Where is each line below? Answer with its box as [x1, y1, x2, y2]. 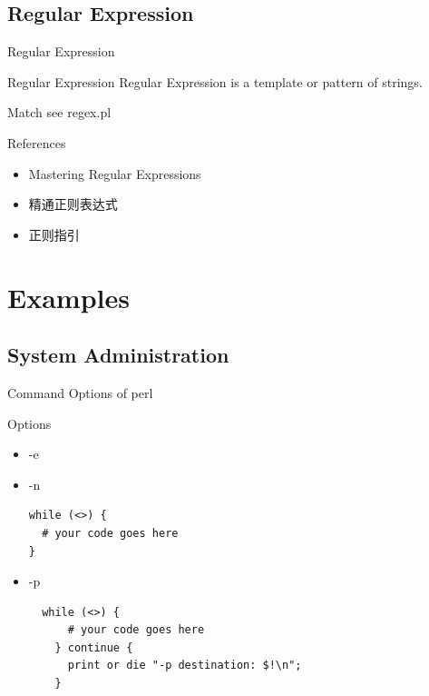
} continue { [54, 641, 133, 654]
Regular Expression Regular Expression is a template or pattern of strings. [7, 72, 423, 91]
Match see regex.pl [7, 103, 112, 122]
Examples [7, 278, 130, 315]
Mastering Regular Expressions [28, 164, 201, 183]
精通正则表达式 [28, 194, 118, 214]
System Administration [7, 341, 229, 369]
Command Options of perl [7, 383, 153, 402]
